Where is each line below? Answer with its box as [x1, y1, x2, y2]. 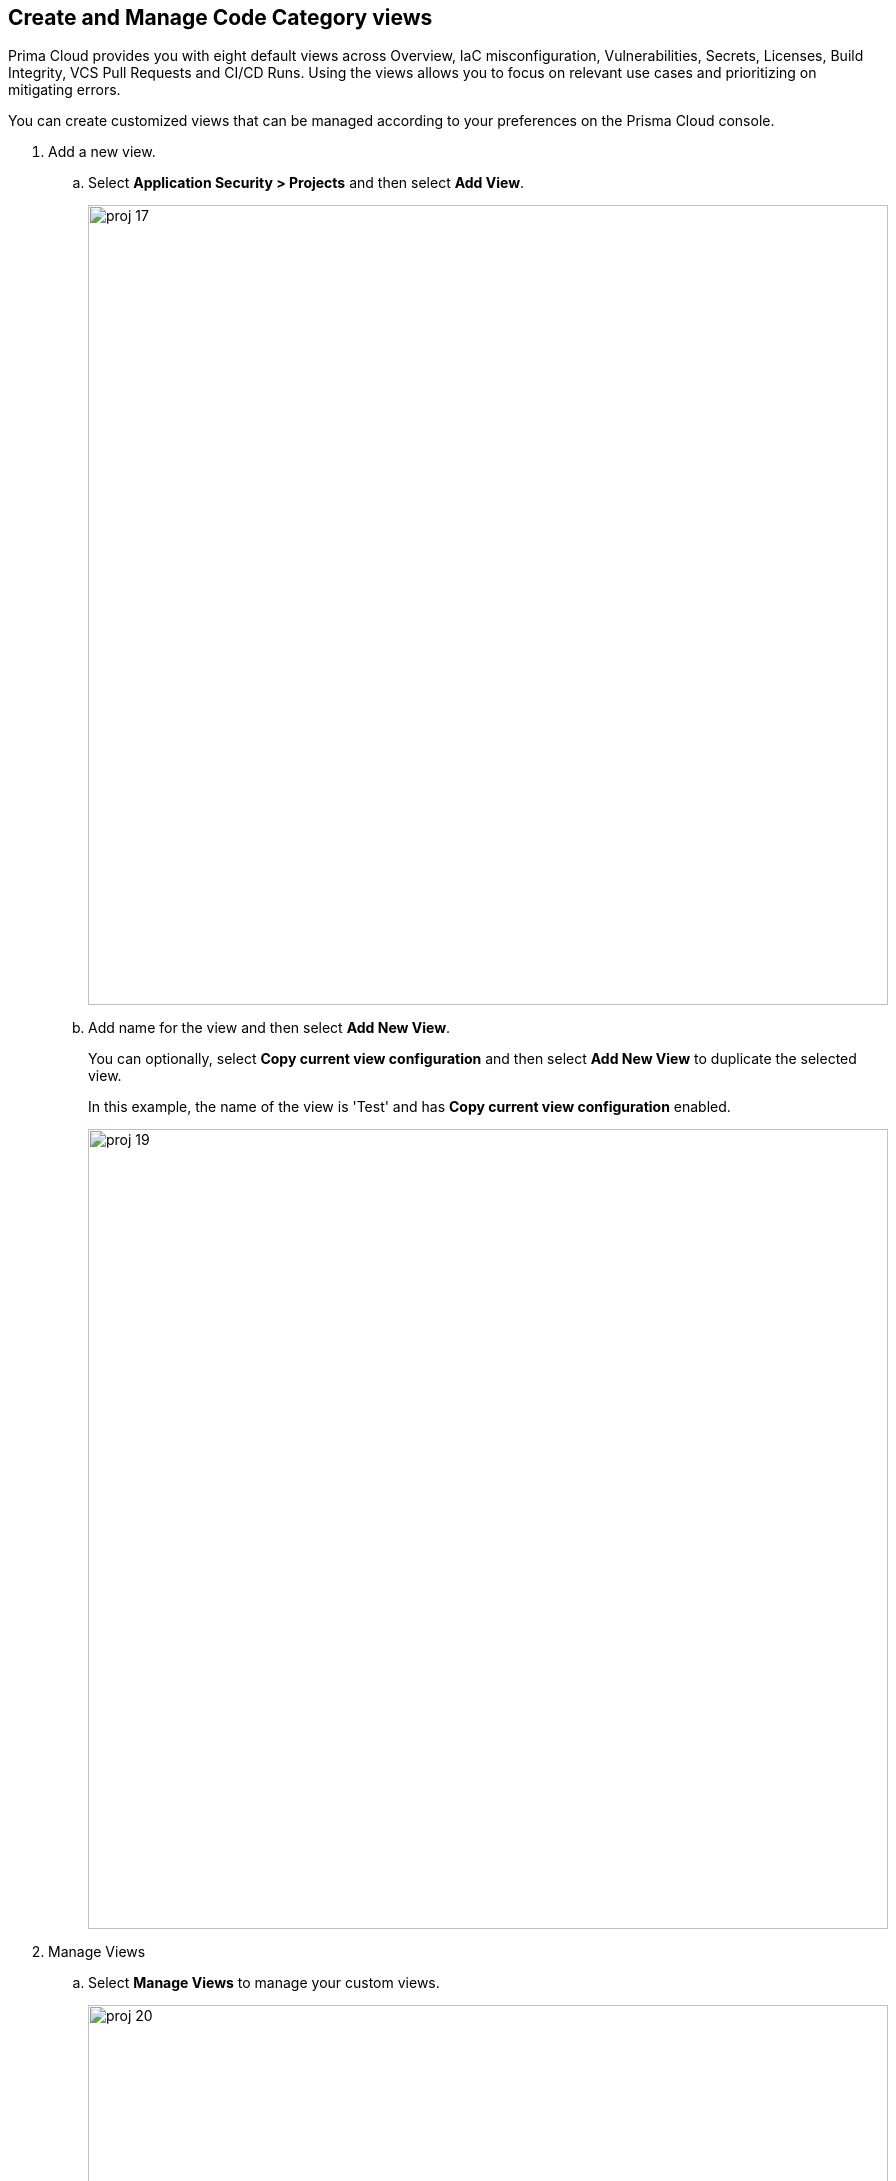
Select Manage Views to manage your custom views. [88, 1974, 440, 1992]
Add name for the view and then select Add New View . [88, 1019, 451, 1037]
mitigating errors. [8, 81, 121, 99]
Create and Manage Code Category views [8, 5, 433, 30]
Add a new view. [48, 143, 156, 161]
